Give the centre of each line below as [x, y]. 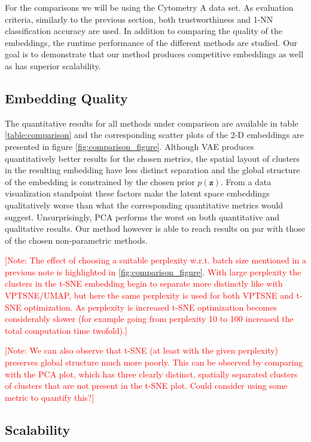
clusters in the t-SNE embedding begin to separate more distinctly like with [144, 283]
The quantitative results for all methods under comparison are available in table [152, 123]
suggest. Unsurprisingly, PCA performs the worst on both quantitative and [142, 217]
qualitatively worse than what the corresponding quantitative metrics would [144, 205]
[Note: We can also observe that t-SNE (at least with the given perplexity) [142, 350]
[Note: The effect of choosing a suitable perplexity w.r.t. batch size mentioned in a [155, 260]
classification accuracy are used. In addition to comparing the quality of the [144, 31]
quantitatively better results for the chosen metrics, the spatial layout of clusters [153, 158]
